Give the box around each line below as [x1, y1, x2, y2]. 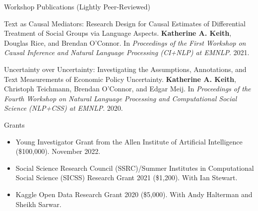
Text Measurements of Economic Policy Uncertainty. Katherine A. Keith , [4, 73, 236, 84]
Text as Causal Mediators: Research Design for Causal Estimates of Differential [4, 18, 246, 28]
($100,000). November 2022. [15, 146, 101, 156]
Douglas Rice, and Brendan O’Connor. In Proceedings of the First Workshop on [4, 37, 246, 48]
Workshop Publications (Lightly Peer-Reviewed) [4, 1, 151, 11]
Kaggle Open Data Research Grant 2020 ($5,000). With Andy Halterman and [15, 189, 253, 199]
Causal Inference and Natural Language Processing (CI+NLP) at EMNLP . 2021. [4, 47, 250, 58]
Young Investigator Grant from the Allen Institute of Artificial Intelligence [15, 136, 243, 146]
